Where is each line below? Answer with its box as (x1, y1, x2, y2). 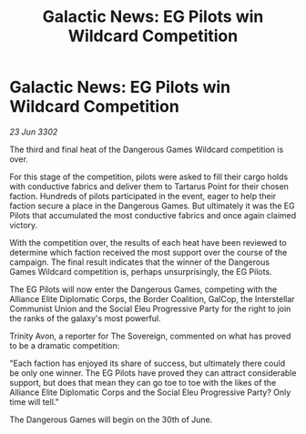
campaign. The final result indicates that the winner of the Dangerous (9, 257, 270, 267)
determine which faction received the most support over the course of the (9, 247, 288, 257)
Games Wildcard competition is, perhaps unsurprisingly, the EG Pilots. (9, 266, 272, 277)
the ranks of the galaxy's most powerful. (9, 312, 161, 324)
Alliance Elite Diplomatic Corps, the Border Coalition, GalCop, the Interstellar (9, 293, 295, 304)
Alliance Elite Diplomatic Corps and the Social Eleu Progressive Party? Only (9, 387, 291, 398)
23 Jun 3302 (9, 126, 58, 137)
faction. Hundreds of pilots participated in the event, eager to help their (9, 190, 277, 201)
